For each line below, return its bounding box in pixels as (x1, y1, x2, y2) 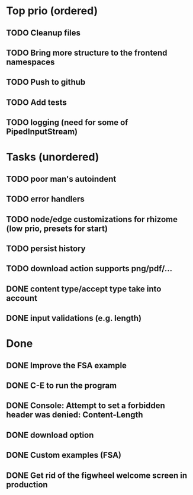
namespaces (6, 57, 55, 67)
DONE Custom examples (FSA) (6, 450, 121, 460)
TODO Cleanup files (6, 28, 81, 38)
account (6, 293, 37, 303)
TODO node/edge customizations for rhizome (6, 214, 178, 224)
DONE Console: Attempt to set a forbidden (6, 401, 166, 411)
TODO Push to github (6, 77, 86, 87)
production (6, 480, 49, 490)
